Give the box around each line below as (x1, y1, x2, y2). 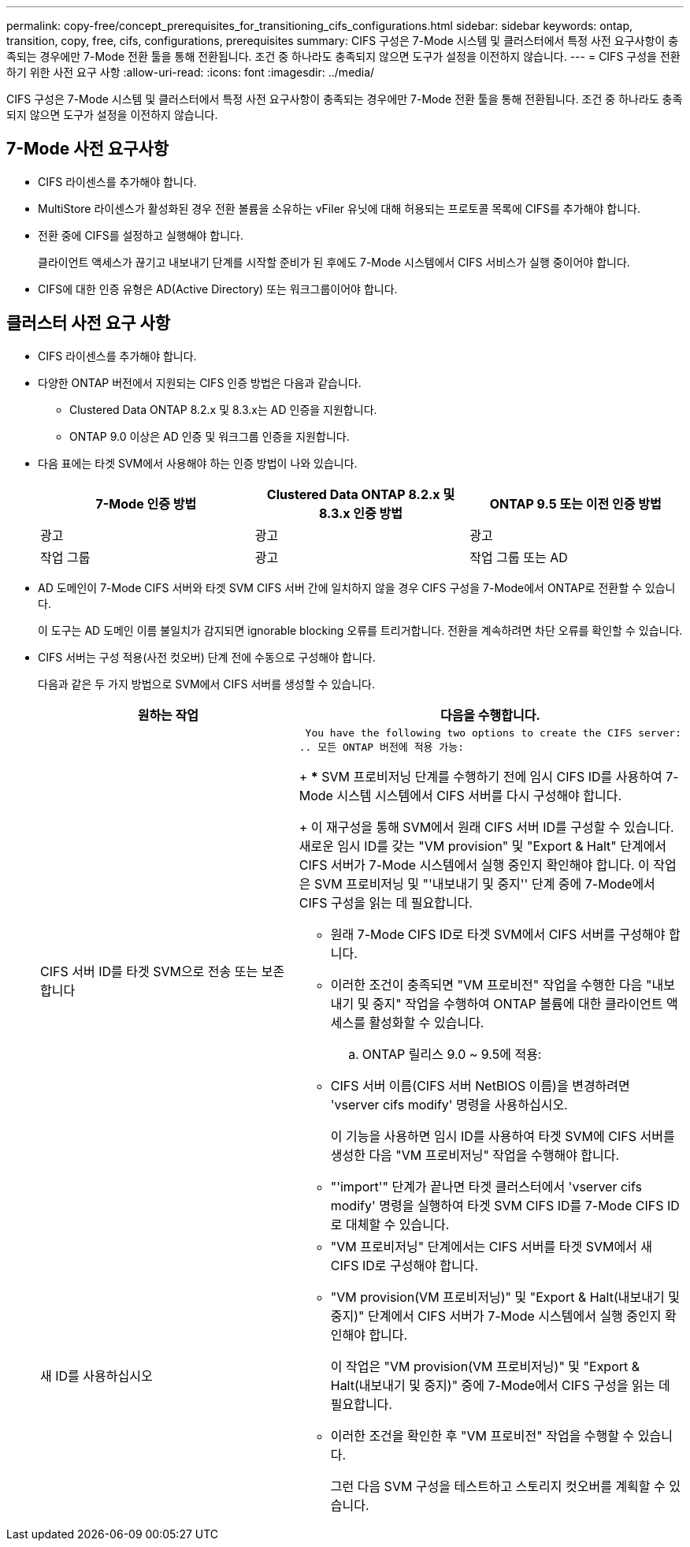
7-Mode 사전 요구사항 (6, 139, 169, 159)
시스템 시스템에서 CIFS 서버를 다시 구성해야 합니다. (336, 787, 622, 803)
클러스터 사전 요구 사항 (6, 313, 171, 334)
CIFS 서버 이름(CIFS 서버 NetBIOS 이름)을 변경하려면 (330, 1077, 630, 1094)
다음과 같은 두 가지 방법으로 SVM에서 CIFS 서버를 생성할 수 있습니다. (38, 677, 375, 691)
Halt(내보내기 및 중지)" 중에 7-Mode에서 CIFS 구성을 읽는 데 (330, 1377, 670, 1393)
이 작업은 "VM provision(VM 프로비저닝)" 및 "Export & (330, 1358, 640, 1374)
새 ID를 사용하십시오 (40, 1367, 153, 1384)
